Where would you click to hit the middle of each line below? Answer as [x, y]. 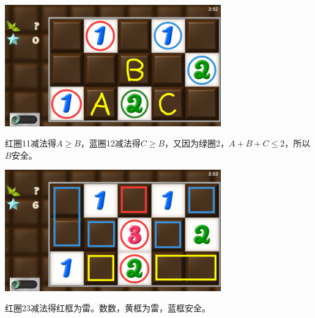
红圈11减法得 [31, 143]
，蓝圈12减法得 [110, 143]
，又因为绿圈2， [197, 143]
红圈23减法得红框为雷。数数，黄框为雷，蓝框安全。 [108, 308]
